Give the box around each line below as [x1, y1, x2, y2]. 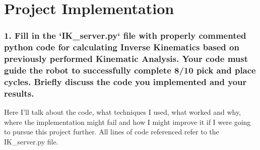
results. [4, 87, 34, 99]
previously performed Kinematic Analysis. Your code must [4, 52, 248, 65]
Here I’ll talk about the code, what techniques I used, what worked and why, [4, 107, 241, 117]
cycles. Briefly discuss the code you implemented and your [4, 75, 247, 88]
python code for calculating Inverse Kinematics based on [4, 41, 239, 53]
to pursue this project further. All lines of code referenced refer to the [4, 126, 219, 137]
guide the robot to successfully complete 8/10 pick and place [4, 64, 256, 77]
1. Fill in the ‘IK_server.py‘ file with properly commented [4, 29, 246, 42]
